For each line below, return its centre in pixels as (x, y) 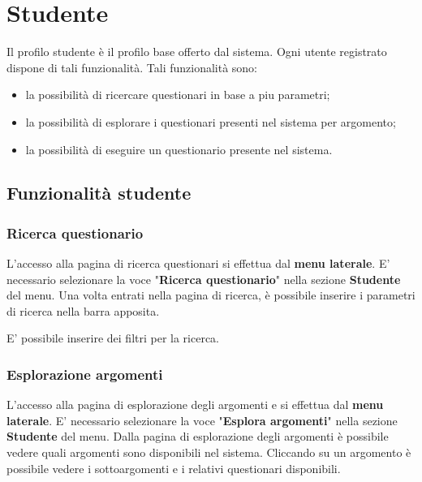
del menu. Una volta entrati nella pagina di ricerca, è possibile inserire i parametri (211, 295)
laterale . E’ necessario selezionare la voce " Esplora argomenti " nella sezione (202, 420)
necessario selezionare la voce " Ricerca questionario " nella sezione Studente (204, 279)
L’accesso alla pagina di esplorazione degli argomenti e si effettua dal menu (195, 405)
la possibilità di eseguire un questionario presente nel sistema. (179, 149)
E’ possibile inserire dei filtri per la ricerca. (113, 338)
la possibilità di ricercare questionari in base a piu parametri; (178, 95)
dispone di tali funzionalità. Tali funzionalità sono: (132, 67)
